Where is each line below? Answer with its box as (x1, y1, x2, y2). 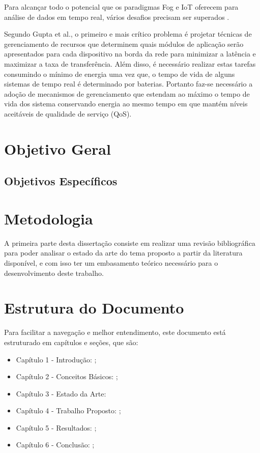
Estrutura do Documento (4, 297, 184, 318)
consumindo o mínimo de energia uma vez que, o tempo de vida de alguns (4, 68, 235, 79)
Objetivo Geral (4, 138, 111, 159)
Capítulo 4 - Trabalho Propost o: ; (16, 405, 121, 416)
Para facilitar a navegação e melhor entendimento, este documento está (4, 327, 226, 337)
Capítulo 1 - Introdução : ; (16, 354, 97, 364)
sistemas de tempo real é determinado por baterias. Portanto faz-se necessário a (4, 78, 253, 89)
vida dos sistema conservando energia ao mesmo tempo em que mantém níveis (4, 98, 248, 109)
